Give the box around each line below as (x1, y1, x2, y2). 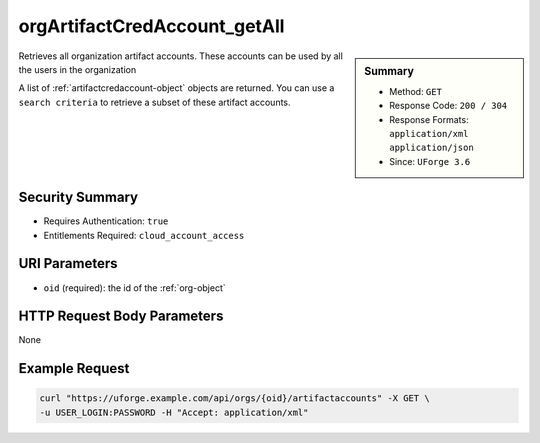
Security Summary (18, 189, 139, 206)
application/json (389, 142, 474, 154)
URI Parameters (18, 255, 119, 272)
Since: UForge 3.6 (389, 155, 471, 167)
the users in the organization (18, 63, 137, 75)
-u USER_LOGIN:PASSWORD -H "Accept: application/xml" (39, 406, 309, 418)
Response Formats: (389, 113, 469, 125)
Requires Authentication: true (43, 215, 169, 227)
